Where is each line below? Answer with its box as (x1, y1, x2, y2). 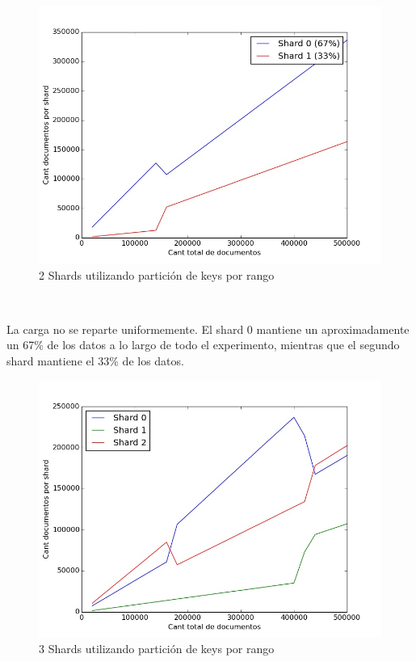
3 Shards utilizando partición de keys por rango (39, 640, 275, 657)
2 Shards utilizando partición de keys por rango (39, 266, 275, 283)
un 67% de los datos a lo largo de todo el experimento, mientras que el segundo (6, 336, 400, 353)
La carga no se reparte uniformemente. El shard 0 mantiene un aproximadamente (6, 320, 410, 337)
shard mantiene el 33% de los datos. (6, 352, 184, 369)
